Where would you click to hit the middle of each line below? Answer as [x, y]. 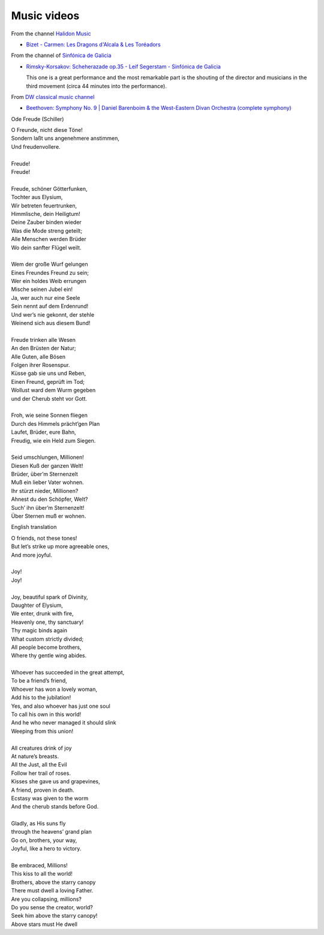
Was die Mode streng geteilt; [47, 230]
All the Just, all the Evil [39, 765]
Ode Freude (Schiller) [37, 119]
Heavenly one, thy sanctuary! [47, 622]
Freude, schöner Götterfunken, [49, 188]
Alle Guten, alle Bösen [38, 356]
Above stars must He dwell [44, 924]
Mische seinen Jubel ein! [42, 289]
